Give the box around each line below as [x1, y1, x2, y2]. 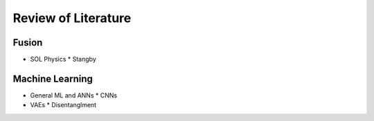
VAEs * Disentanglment [30, 101, 97, 109]
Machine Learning [12, 73, 93, 84]
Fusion [12, 37, 43, 48]
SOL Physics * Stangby [30, 55, 96, 64]
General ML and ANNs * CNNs [30, 91, 118, 100]
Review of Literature [12, 10, 132, 26]
